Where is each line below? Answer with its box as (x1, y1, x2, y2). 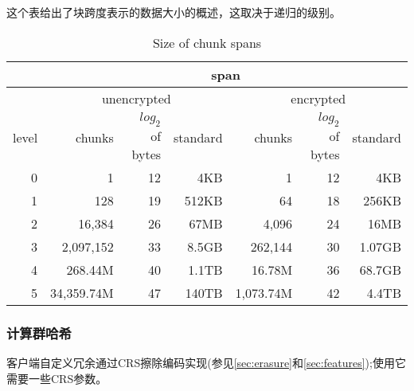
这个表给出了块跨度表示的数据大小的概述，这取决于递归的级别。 (6, 4, 341, 20)
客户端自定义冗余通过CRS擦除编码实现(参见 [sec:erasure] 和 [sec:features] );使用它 (6, 354, 406, 370)
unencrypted (101, 88, 171, 108)
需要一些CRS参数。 (6, 369, 107, 386)
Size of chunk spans (152, 33, 262, 52)
